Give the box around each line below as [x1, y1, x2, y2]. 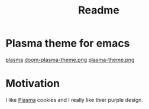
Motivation [5, 77, 60, 90]
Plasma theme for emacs [5, 37, 130, 50]
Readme [78, 4, 119, 17]
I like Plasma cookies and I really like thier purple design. [5, 96, 143, 103]
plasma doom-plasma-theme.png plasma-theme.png [5, 56, 135, 63]
